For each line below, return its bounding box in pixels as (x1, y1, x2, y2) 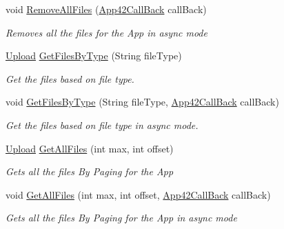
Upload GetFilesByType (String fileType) (6, 48, 182, 63)
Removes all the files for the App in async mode (6, 25, 207, 39)
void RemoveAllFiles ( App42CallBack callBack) (6, 2, 207, 16)
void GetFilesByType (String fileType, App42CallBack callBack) (6, 94, 279, 109)
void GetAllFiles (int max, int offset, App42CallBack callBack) (6, 187, 271, 201)
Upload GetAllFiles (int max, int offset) (6, 141, 174, 155)
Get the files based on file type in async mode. (6, 117, 199, 132)
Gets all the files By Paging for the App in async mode (6, 210, 237, 225)
